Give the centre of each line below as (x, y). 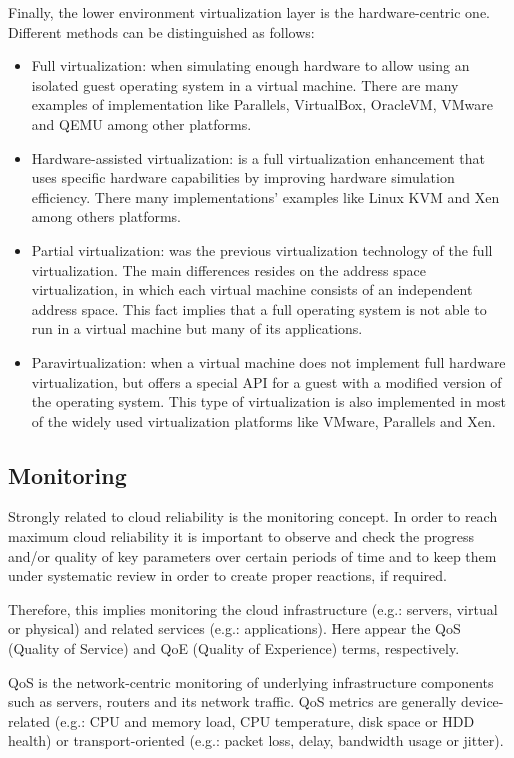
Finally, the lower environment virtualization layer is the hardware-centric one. (249, 12)
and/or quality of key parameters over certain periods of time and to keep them (252, 555)
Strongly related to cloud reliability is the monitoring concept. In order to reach (253, 516)
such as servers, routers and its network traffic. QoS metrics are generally (232, 701)
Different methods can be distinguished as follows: (161, 31)
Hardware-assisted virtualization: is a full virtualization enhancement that (258, 157)
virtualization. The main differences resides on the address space (228, 269)
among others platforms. (106, 216)
